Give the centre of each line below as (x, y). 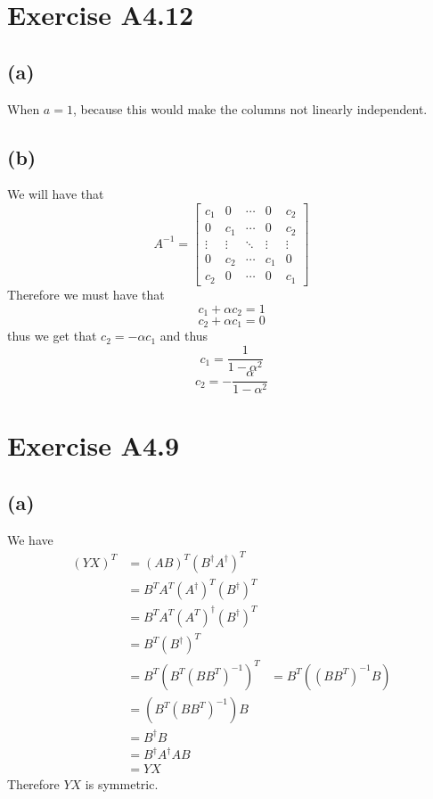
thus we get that (52, 336)
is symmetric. (122, 784)
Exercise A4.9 (94, 445)
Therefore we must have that (86, 294)
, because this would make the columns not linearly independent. (250, 108)
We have (30, 539)
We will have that (56, 194)
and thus (184, 336)
